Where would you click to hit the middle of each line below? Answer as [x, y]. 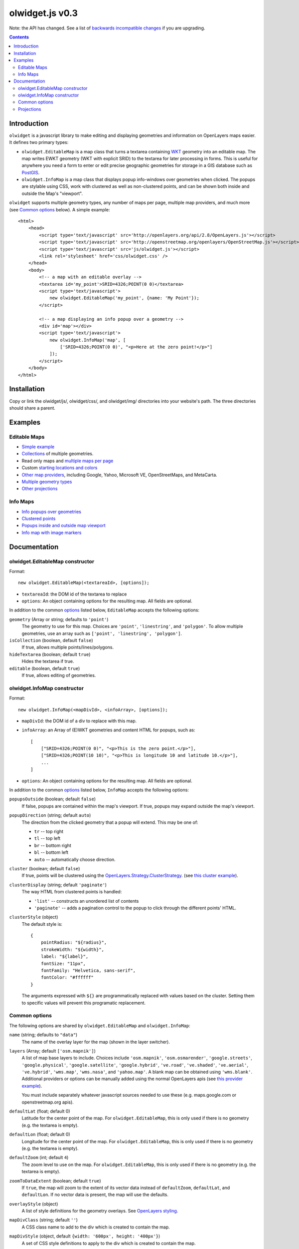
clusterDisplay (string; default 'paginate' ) [58, 885]
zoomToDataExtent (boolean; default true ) [55, 1181]
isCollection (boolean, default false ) [51, 640]
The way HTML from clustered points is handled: [72, 892]
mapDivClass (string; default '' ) [44, 1220]
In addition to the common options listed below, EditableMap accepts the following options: [104, 610]
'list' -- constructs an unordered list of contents [86, 901]
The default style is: [42, 924]
